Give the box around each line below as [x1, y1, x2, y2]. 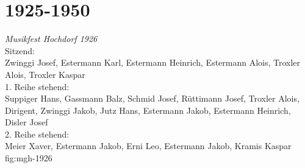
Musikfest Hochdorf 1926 [5, 32, 98, 45]
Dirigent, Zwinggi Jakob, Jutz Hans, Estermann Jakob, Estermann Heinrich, [5, 103, 291, 116]
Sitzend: [5, 44, 35, 57]
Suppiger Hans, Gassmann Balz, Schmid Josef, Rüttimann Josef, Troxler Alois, [5, 92, 300, 105]
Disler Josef [5, 116, 48, 128]
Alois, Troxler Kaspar [5, 68, 85, 80]
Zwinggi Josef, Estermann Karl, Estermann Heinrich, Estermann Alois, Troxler [5, 56, 301, 69]
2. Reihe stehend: [5, 127, 70, 140]
